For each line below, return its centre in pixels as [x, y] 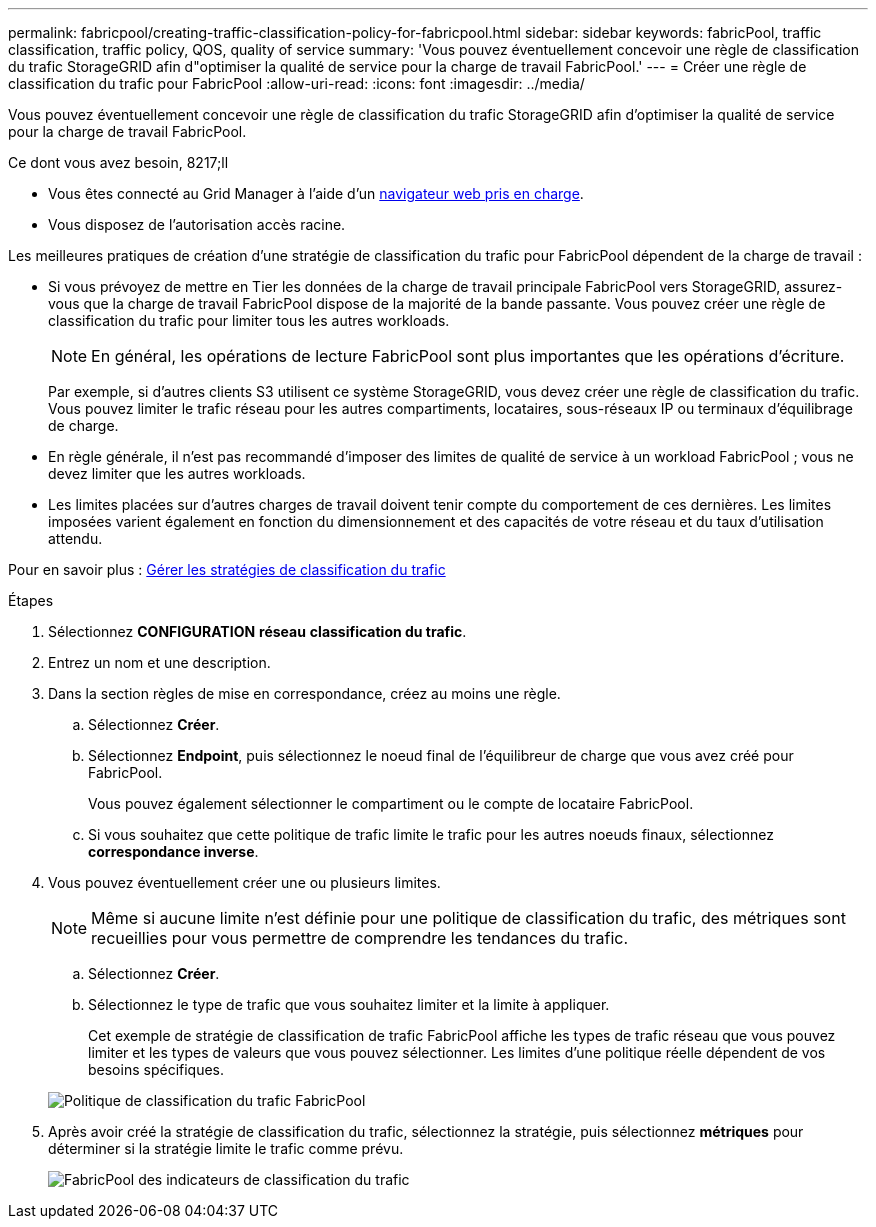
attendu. [75, 538]
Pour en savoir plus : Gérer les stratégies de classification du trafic [227, 569]
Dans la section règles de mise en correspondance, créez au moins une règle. [304, 693]
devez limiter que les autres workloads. [177, 473]
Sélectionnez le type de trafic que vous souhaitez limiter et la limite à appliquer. [349, 1004]
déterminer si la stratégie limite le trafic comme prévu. [226, 1148]
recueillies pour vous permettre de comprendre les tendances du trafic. [359, 938]
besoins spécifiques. [156, 1069]
